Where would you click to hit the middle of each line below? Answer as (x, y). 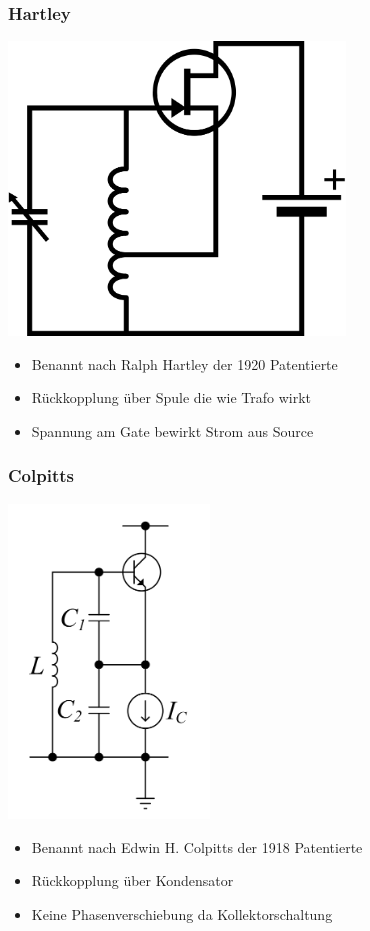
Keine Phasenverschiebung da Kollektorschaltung (182, 914)
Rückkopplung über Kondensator (132, 880)
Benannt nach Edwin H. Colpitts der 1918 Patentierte (197, 846)
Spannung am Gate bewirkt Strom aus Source (172, 430)
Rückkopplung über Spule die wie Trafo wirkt (171, 397)
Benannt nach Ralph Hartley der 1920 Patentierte (184, 363)
